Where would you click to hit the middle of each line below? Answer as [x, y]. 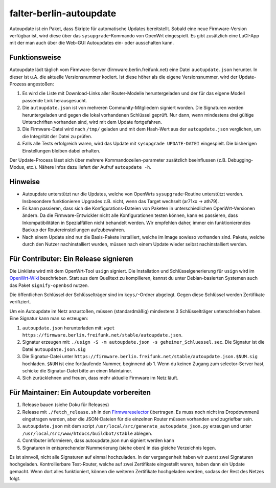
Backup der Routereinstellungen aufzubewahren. [74, 230]
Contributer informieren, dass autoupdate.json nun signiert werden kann [98, 440]
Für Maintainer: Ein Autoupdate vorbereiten [80, 393]
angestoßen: [41, 84]
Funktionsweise [35, 58]
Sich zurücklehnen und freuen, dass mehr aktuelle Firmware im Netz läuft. [100, 378]
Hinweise [25, 182]
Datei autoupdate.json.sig [54, 349]
